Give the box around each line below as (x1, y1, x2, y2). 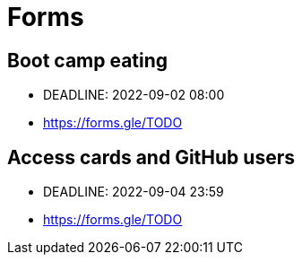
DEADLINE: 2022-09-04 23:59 (43, 184, 224, 200)
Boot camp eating (7, 48, 168, 72)
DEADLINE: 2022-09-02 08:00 (43, 87, 225, 103)
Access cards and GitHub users (7, 145, 295, 169)
